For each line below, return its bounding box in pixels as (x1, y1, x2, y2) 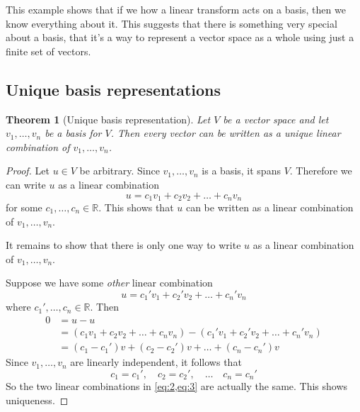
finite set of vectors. (6, 43, 91, 58)
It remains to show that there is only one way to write (6, 238, 241, 252)
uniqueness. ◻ (6, 392, 69, 407)
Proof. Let (6, 163, 50, 178)
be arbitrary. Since (79, 163, 160, 178)
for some (6, 200, 42, 214)
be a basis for (45, 126, 102, 140)
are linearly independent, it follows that (70, 355, 242, 369)
